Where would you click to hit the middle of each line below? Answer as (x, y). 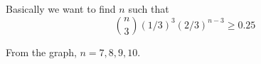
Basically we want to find (61, 9)
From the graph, (41, 52)
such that (149, 9)
